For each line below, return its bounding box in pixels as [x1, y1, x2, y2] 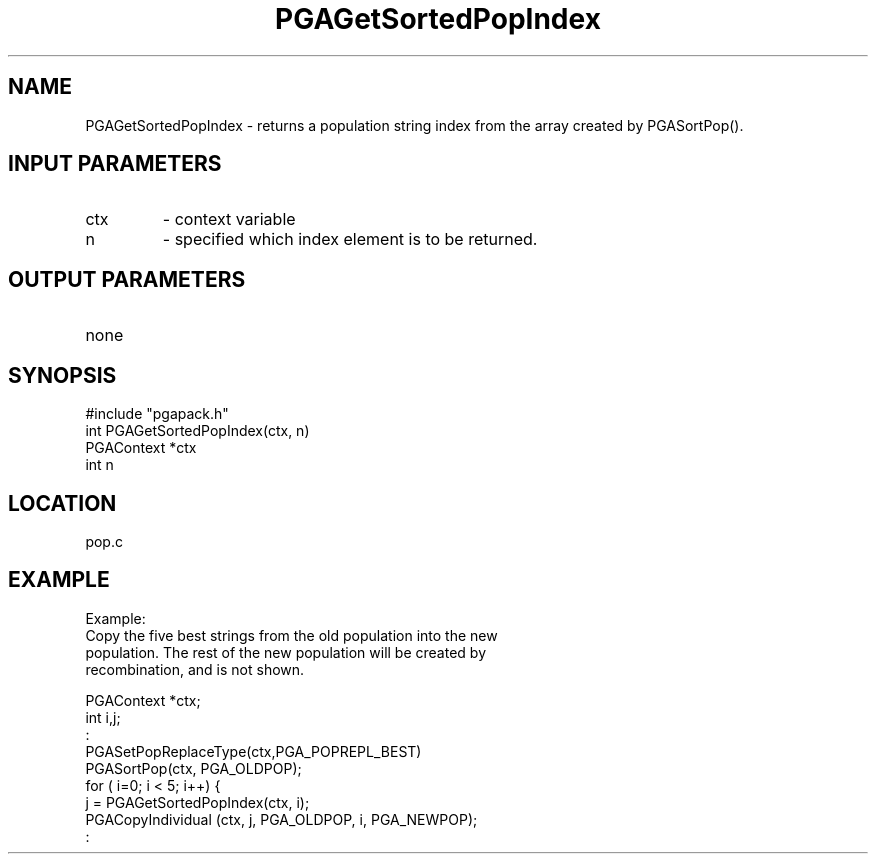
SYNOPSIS [8, 362, 117, 388]
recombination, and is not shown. [85, 660, 305, 678]
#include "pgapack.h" [85, 405, 229, 423]
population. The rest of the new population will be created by [85, 643, 486, 661]
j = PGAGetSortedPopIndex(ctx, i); [85, 793, 310, 811]
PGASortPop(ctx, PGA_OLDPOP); [85, 759, 302, 777]
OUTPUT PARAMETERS [8, 266, 246, 292]
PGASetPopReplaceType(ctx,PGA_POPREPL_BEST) [85, 742, 422, 760]
